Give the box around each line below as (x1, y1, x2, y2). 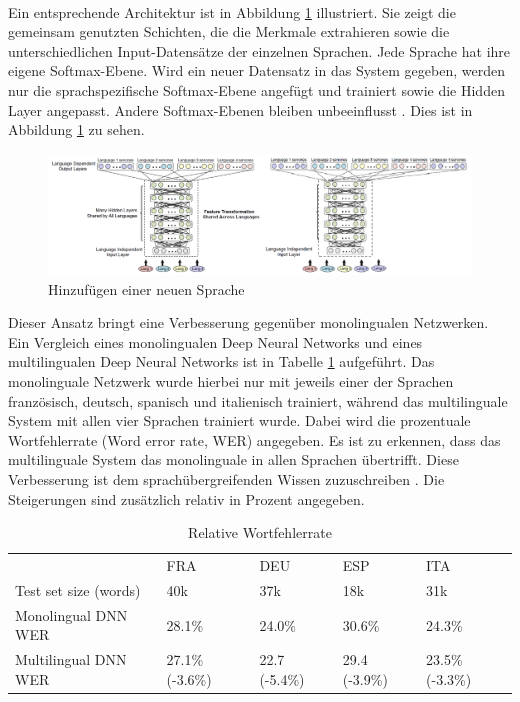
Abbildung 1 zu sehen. (8, 119, 145, 140)
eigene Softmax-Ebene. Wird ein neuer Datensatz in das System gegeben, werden (8, 60, 505, 81)
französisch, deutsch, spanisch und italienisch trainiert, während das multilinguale (8, 390, 508, 411)
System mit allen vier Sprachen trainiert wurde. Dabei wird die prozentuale (8, 410, 471, 431)
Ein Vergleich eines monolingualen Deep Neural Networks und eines (8, 331, 423, 352)
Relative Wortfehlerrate (188, 522, 332, 543)
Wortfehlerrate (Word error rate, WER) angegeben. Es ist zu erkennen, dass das (8, 429, 501, 450)
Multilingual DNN (15, 649, 127, 670)
